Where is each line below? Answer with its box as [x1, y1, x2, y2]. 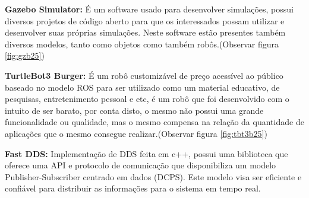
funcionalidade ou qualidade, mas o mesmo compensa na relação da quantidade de [5, 116, 304, 128]
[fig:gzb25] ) [5, 49, 45, 62]
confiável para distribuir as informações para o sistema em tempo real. [5, 182, 261, 194]
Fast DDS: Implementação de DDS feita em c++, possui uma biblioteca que [5, 147, 288, 159]
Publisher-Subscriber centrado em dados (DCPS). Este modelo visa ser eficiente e [5, 170, 302, 183]
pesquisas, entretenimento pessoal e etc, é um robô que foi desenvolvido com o [5, 92, 289, 105]
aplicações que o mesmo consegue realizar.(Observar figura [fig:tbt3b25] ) [5, 127, 267, 139]
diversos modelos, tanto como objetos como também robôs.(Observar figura [5, 37, 279, 50]
